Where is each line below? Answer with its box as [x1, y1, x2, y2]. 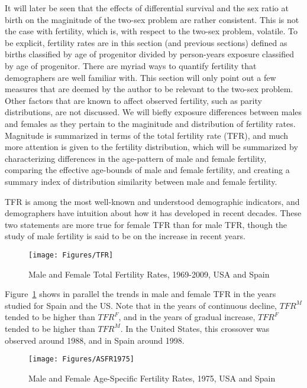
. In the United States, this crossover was [120, 322, 270, 334]
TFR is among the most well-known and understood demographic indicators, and [5, 195, 300, 207]
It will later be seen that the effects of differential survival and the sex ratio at [5, 2, 289, 14]
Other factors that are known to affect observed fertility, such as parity [5, 94, 262, 106]
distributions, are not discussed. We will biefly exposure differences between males [5, 106, 302, 118]
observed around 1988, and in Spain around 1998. [5, 334, 185, 346]
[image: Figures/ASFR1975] [28, 355, 134, 364]
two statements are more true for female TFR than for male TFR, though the [5, 218, 287, 230]
